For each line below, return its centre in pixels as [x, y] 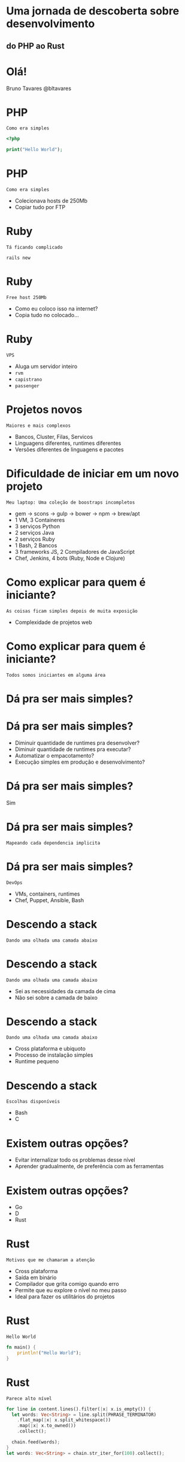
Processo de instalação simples [54, 1055]
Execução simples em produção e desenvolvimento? [80, 762]
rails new [19, 258]
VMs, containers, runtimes [47, 894]
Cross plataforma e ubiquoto [50, 1049]
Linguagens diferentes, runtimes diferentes [68, 443]
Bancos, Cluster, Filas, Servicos [54, 436]
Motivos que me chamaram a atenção [51, 1260]
